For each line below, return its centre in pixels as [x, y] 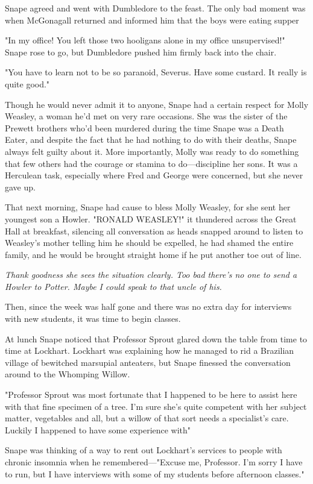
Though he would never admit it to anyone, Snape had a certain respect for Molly [157, 104]
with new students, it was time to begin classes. [93, 319]
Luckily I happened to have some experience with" [98, 429]
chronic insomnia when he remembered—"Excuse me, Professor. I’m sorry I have [154, 462]
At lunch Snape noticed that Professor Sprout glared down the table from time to [156, 338]
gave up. [20, 187]
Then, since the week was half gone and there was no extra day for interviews [148, 306]
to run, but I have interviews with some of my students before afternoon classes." [155, 473]
